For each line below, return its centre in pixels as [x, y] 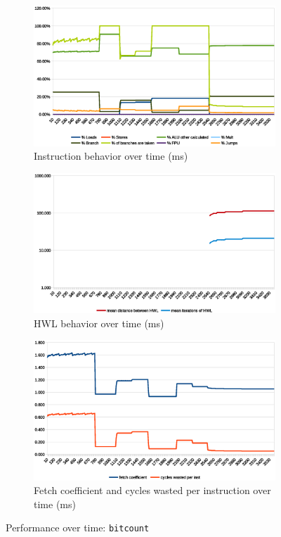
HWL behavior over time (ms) [99, 323]
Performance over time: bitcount [78, 527]
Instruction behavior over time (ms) [111, 156]
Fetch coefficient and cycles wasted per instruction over [152, 490]
